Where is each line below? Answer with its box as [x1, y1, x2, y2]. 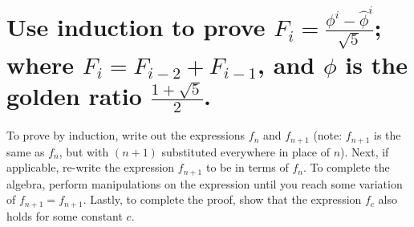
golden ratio [6, 79, 142, 111]
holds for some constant [6, 207, 123, 224]
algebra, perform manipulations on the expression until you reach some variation [6, 175, 403, 192]
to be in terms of [205, 159, 289, 176]
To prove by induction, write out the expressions [6, 127, 246, 144]
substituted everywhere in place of [161, 143, 331, 160]
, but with [59, 143, 109, 160]
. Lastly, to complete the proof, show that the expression [83, 191, 362, 208]
